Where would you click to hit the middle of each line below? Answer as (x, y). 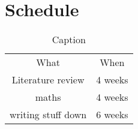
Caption (69, 40)
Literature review (48, 80)
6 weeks (112, 115)
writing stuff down (48, 115)
